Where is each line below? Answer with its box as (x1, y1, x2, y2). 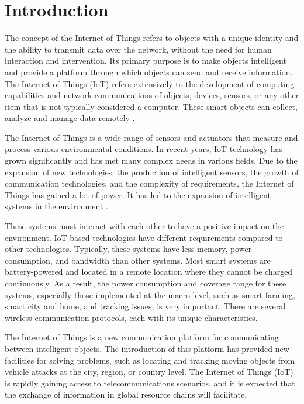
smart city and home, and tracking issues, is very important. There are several (5, 300, 286, 312)
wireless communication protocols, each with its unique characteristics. (5, 311, 258, 323)
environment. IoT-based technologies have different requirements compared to (5, 231, 283, 243)
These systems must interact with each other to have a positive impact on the (5, 220, 284, 232)
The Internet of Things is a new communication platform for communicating (5, 331, 279, 343)
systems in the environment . (5, 200, 108, 212)
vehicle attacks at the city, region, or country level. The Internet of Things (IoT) (5, 365, 293, 378)
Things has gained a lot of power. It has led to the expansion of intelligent (5, 188, 271, 201)
